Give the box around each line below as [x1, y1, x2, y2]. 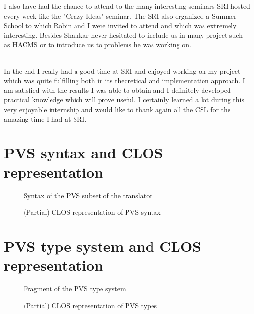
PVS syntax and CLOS [4, 143, 163, 163]
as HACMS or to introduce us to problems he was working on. [4, 39, 191, 50]
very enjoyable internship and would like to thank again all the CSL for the [4, 104, 231, 114]
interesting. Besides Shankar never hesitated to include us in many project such [4, 29, 243, 40]
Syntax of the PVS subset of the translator [24, 190, 152, 200]
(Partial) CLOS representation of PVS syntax [24, 207, 161, 217]
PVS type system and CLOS [4, 235, 201, 256]
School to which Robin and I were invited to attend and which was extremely [4, 20, 237, 30]
